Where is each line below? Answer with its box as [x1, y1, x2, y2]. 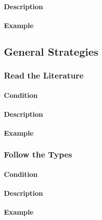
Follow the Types [4, 148, 73, 160]
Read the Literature [4, 69, 84, 81]
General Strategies [4, 44, 99, 59]
